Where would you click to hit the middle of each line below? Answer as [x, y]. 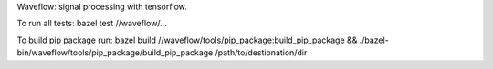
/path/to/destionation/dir [261, 53]
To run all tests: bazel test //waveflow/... [92, 24]
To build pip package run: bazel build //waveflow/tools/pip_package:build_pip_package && [187, 40]
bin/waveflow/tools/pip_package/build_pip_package [115, 53]
